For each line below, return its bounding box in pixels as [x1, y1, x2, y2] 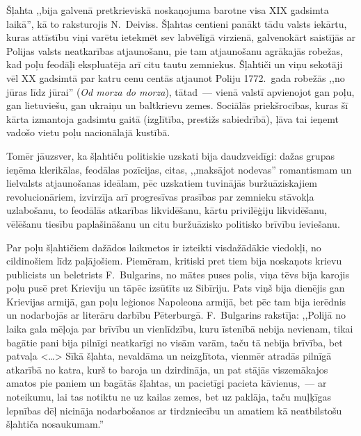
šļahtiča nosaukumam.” [6, 417, 104, 431]
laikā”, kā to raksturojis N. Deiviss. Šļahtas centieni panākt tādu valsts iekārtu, [6, 16, 347, 31]
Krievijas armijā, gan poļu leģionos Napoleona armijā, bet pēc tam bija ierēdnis [6, 294, 346, 308]
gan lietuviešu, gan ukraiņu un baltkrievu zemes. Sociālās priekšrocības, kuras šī [6, 98, 348, 112]
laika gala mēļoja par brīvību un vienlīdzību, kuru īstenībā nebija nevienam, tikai [6, 321, 353, 336]
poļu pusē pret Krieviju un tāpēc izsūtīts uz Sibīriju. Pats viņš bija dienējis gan [6, 280, 345, 295]
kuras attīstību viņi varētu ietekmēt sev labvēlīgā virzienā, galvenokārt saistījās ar [6, 30, 355, 44]
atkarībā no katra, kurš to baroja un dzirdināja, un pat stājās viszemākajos [6, 362, 328, 376]
